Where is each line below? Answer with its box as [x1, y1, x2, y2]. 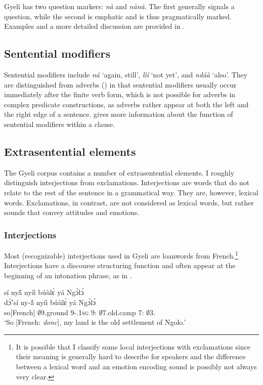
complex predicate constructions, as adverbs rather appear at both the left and [4, 99, 249, 109]
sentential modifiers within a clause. [4, 118, 115, 129]
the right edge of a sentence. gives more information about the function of [4, 109, 233, 119]
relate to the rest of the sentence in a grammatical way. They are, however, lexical [4, 187, 258, 197]
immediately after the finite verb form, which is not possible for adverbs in [4, 89, 236, 100]
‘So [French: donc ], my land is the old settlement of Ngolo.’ [4, 317, 186, 327]
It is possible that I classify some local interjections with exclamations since [16, 341, 250, 352]
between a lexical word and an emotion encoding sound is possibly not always [16, 361, 257, 371]
